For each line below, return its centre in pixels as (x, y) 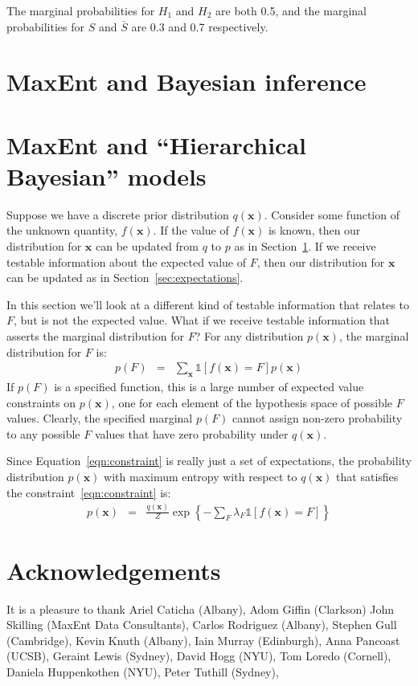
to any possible (43, 433)
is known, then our (314, 230)
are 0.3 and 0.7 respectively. (200, 26)
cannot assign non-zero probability (318, 418)
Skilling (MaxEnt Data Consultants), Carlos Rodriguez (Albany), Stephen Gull (202, 625)
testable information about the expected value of (127, 261)
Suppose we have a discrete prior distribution (118, 214)
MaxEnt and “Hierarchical (156, 144)
